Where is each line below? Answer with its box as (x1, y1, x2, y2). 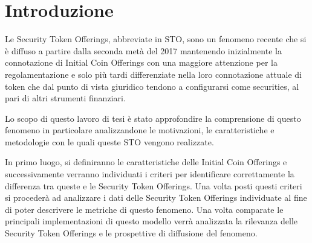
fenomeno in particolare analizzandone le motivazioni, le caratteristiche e (5, 124, 275, 136)
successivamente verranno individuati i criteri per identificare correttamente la (5, 168, 294, 180)
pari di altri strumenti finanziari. (5, 92, 126, 104)
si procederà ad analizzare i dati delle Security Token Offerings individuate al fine (5, 191, 307, 204)
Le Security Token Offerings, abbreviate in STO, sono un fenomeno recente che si (5, 33, 307, 45)
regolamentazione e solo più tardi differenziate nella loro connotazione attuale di (5, 68, 302, 80)
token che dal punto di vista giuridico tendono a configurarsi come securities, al (5, 80, 299, 92)
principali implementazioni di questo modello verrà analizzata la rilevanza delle (5, 215, 298, 227)
